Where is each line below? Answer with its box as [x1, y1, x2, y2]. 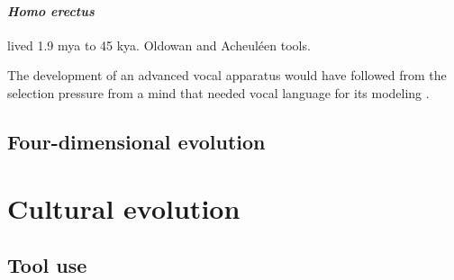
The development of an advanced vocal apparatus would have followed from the [7, 66, 447, 85]
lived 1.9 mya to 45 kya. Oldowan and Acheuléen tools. [7, 35, 311, 54]
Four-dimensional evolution [7, 127, 266, 155]
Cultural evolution [7, 189, 241, 226]
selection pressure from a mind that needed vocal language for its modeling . [7, 83, 430, 102]
